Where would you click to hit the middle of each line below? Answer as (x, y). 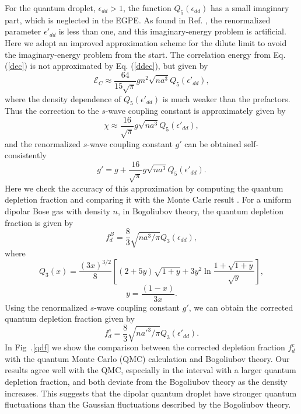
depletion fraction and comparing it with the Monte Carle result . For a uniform (148, 199)
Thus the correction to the (52, 111)
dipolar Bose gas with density (57, 211)
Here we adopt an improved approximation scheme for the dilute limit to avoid (146, 42)
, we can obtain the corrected (241, 307)
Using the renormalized (46, 307)
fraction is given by (39, 222)
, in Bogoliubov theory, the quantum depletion (201, 211)
